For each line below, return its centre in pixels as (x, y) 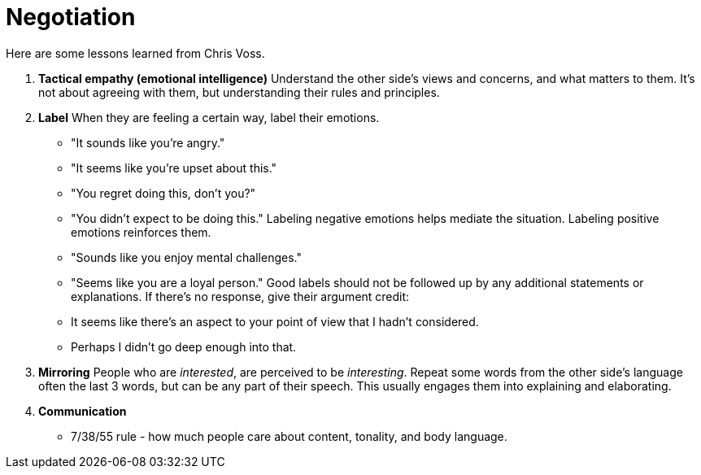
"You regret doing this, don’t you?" (163, 193)
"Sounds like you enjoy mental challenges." (186, 257)
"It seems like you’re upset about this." (174, 168)
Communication (83, 411)
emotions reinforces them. (141, 232)
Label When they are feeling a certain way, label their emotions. (209, 117)
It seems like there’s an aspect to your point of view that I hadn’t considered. (275, 321)
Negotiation (71, 17)
